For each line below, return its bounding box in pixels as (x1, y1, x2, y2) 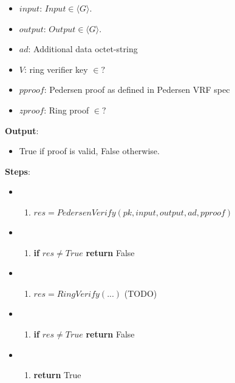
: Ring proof (44, 103, 89, 116)
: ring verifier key (24, 63, 88, 75)
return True (33, 368, 81, 381)
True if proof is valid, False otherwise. (19, 144, 160, 157)
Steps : (5, 164, 30, 177)
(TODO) (124, 286, 157, 299)
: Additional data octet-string (28, 42, 138, 55)
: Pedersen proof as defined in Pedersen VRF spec (44, 83, 230, 96)
